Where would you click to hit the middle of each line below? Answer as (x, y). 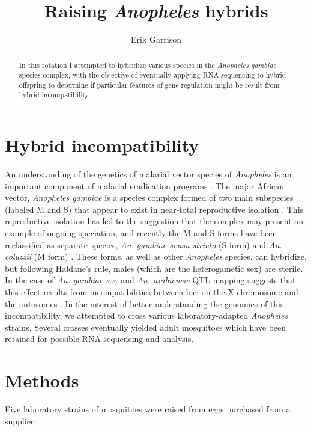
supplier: (21, 420)
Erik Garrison (156, 39)
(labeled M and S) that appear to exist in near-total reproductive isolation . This (154, 209)
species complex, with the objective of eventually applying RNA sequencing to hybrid (152, 75)
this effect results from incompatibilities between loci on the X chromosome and (152, 292)
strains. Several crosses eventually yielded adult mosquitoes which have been (146, 327)
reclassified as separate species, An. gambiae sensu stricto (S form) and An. (143, 244)
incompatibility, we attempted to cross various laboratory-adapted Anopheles (146, 315)
